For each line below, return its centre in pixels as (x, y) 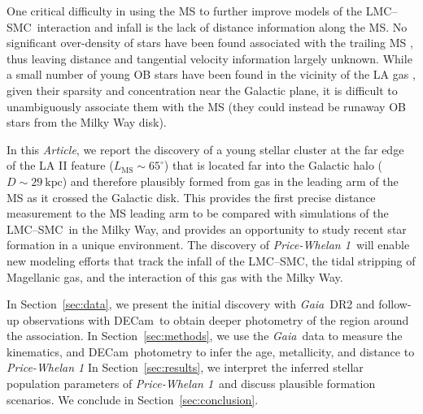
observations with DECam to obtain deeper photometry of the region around (216, 319)
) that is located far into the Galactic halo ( (273, 165)
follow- (395, 304)
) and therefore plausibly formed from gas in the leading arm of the (230, 181)
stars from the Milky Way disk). (87, 122)
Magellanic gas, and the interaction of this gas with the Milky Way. (175, 276)
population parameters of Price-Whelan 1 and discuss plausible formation (191, 384)
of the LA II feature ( (60, 165)
